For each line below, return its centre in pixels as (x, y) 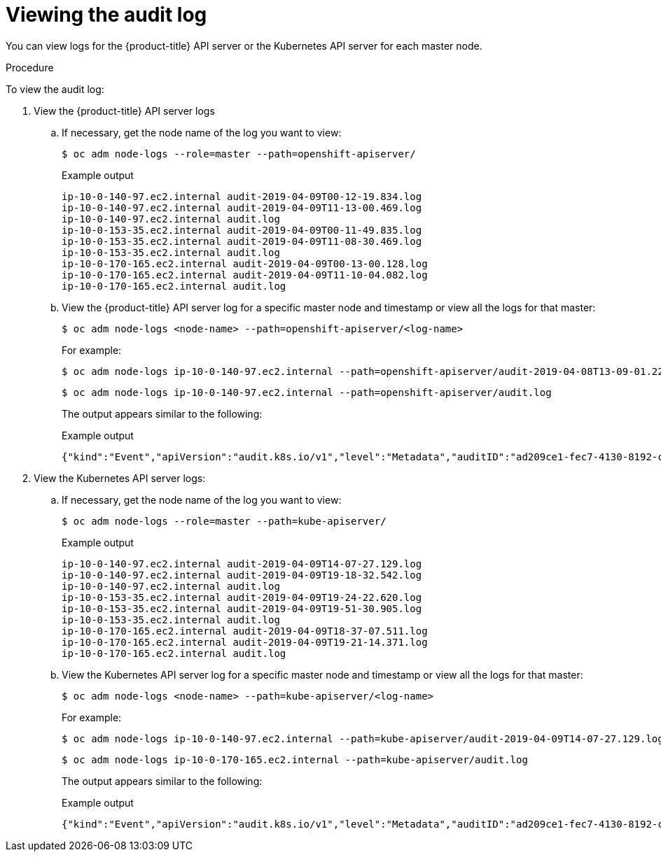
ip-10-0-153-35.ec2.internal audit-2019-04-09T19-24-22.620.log (242, 597)
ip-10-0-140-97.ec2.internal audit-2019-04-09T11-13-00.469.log (242, 207)
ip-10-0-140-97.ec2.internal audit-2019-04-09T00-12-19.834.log (242, 196)
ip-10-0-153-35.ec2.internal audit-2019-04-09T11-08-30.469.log (242, 241)
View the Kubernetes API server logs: (120, 478)
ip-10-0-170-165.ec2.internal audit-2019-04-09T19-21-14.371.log (245, 642)
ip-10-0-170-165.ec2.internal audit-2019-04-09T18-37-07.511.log (245, 631)
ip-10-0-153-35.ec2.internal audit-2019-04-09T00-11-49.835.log (242, 230)
